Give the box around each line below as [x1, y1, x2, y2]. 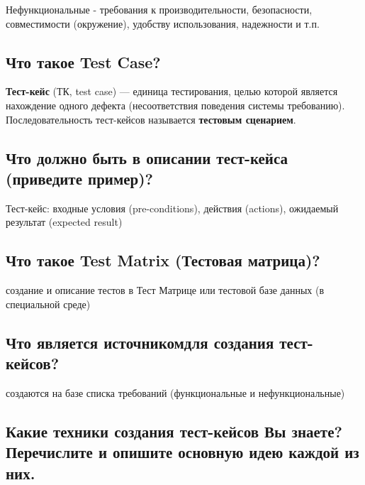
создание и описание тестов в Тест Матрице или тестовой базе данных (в [6, 283, 325, 298]
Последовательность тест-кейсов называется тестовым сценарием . [6, 111, 296, 126]
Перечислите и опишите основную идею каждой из [6, 441, 359, 463]
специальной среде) [6, 296, 91, 311]
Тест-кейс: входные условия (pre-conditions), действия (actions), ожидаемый [6, 200, 339, 215]
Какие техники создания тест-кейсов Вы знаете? [6, 420, 342, 442]
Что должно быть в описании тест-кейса [6, 146, 288, 168]
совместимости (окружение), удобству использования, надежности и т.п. [6, 16, 320, 31]
